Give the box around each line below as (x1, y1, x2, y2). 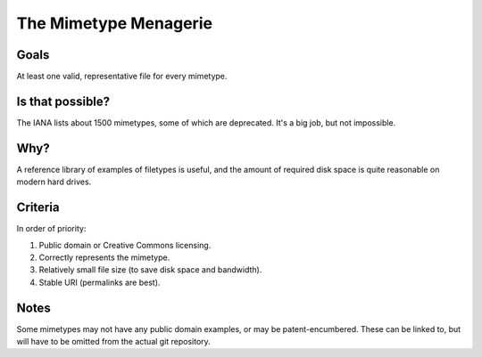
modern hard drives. (16, 176, 92, 187)
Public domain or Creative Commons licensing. (38, 239, 212, 250)
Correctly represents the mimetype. (38, 252, 170, 263)
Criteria (16, 200, 60, 215)
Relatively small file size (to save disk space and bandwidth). (38, 264, 262, 275)
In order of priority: (16, 223, 87, 234)
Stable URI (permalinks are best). (38, 277, 161, 288)
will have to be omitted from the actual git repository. (16, 337, 212, 347)
